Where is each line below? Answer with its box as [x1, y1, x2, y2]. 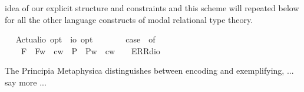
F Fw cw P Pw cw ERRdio [21, 44, 160, 57]
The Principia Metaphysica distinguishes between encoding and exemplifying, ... [5, 64, 294, 77]
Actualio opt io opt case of [15, 33, 156, 45]
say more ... [5, 75, 47, 88]
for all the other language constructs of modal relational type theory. [5, 13, 253, 25]
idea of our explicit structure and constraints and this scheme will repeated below [5, 2, 299, 14]
